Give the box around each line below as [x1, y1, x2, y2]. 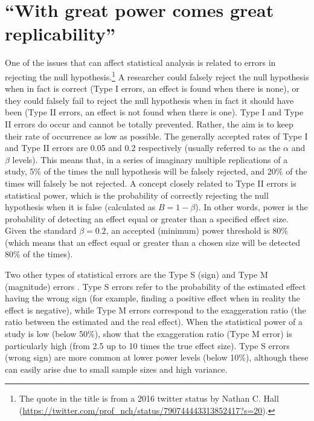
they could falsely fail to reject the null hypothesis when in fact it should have [5, 94, 294, 106]
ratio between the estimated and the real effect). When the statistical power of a [5, 315, 303, 328]
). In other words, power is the [195, 201, 308, 213]
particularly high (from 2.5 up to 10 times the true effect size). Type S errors [5, 339, 290, 352]
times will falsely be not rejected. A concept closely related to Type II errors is [5, 176, 296, 189]
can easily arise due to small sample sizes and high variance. [5, 362, 228, 375]
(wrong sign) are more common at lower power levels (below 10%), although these [5, 351, 309, 364]
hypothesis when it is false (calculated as [5, 201, 156, 213]
